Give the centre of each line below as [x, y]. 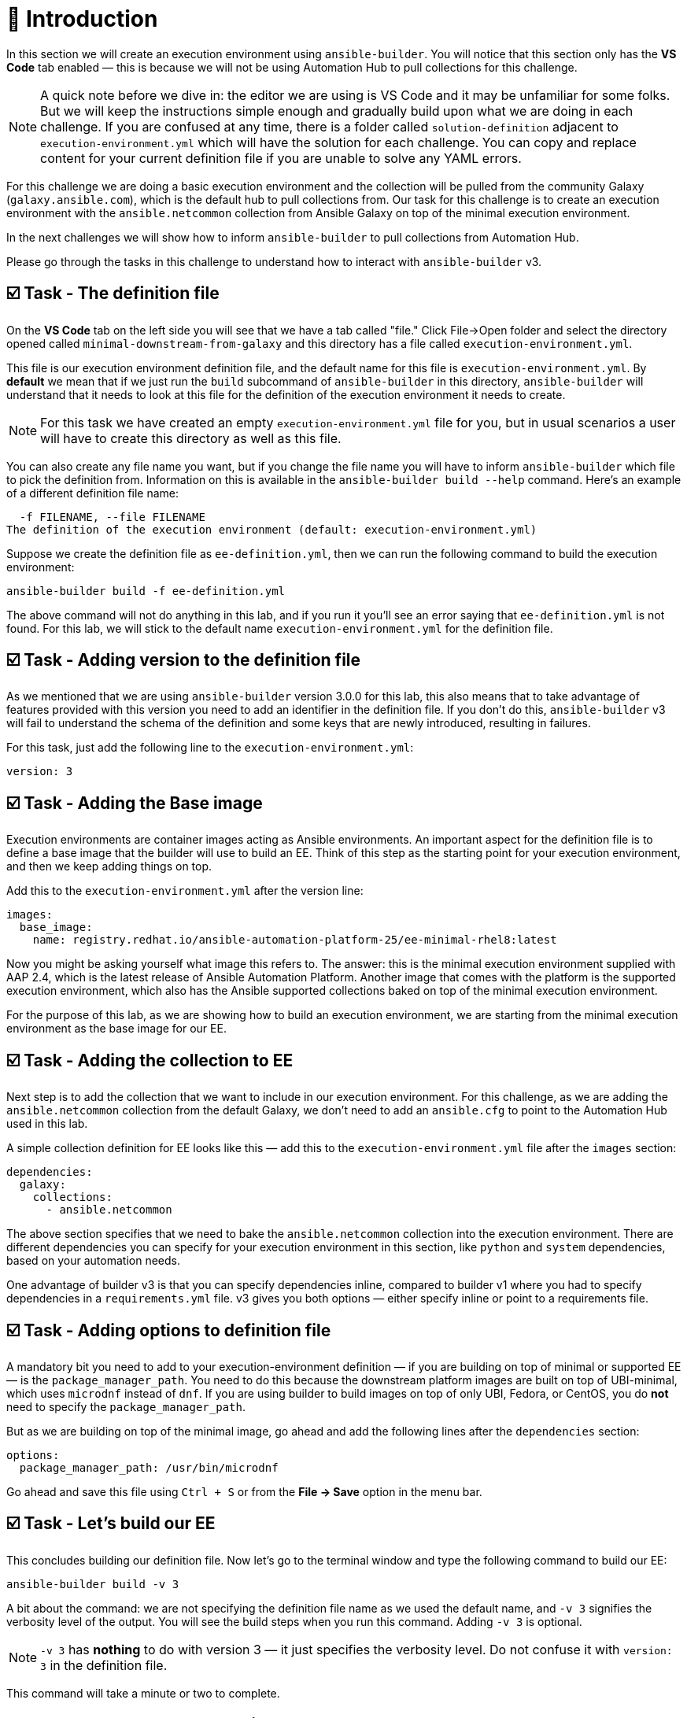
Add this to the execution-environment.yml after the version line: [185, 891]
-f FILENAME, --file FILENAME [112, 517]
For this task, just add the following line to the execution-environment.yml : [210, 748]
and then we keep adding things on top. [109, 866]
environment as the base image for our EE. [116, 1029]
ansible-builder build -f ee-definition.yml [146, 591]
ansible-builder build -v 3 [93, 1584]
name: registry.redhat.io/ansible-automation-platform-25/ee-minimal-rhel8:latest [295, 940]
